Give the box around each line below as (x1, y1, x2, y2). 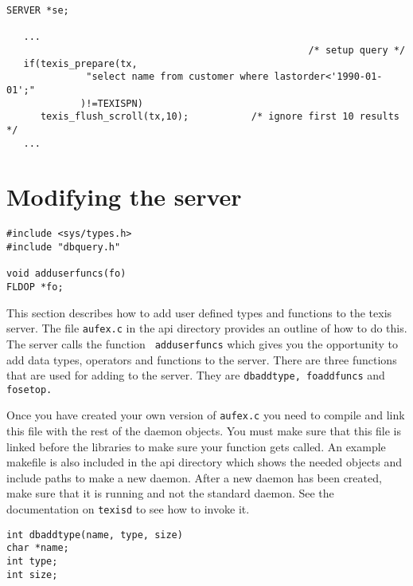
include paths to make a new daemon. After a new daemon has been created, (6, 469, 382, 486)
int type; (6, 556, 58, 568)
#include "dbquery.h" (6, 242, 121, 253)
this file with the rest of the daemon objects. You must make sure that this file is (6, 423, 402, 439)
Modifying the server (6, 180, 242, 213)
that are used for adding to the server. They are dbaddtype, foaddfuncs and (6, 367, 385, 383)
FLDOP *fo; (6, 281, 64, 293)
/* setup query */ (308, 44, 406, 56)
